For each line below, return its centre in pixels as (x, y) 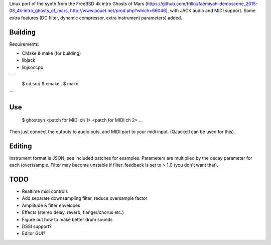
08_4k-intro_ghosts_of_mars (38, 11)
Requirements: (24, 44)
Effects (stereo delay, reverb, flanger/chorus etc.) (73, 212)
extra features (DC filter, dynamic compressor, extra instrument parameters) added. (96, 18)
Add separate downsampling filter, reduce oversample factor (85, 198)
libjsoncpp (33, 67)
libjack (29, 60)
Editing (21, 146)
